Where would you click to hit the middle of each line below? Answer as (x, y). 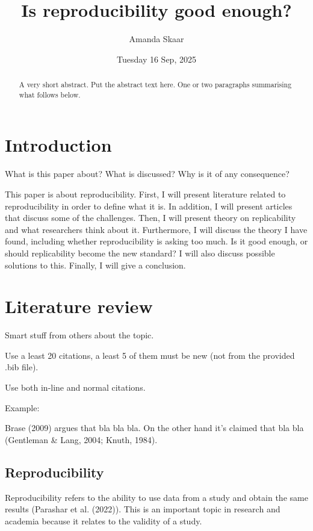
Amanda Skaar (156, 39)
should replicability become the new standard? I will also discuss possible (140, 253)
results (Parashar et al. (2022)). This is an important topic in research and (143, 509)
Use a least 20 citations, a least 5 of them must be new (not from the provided (150, 355)
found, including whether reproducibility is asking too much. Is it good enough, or (156, 241)
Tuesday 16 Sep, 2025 (156, 59)
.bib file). (22, 367)
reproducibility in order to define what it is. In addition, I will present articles (149, 206)
